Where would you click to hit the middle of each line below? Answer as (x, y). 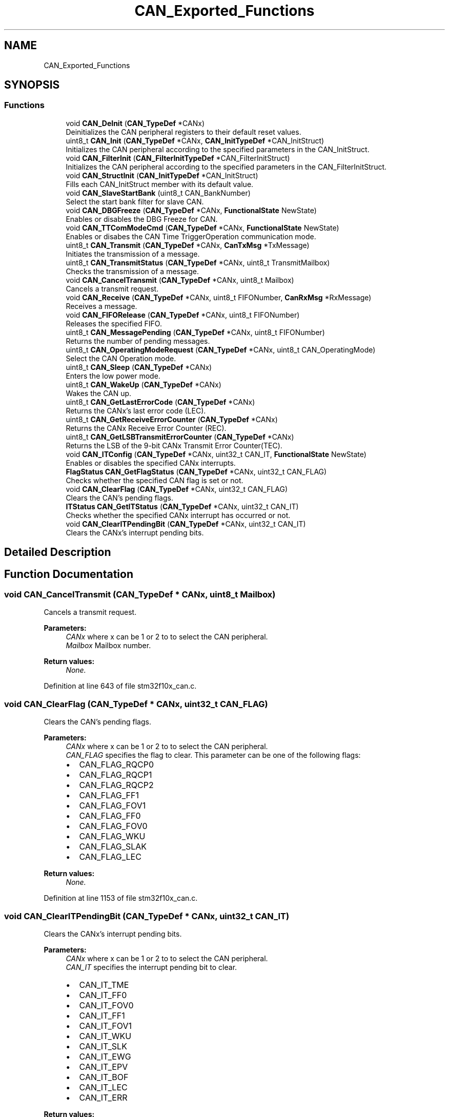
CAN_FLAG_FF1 (109, 795)
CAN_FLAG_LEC (110, 857)
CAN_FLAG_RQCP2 (116, 785)
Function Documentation (69, 574)
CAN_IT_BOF (104, 1077)
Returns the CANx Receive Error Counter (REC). (146, 428)
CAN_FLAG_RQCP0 (117, 765)
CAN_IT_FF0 (103, 995)
